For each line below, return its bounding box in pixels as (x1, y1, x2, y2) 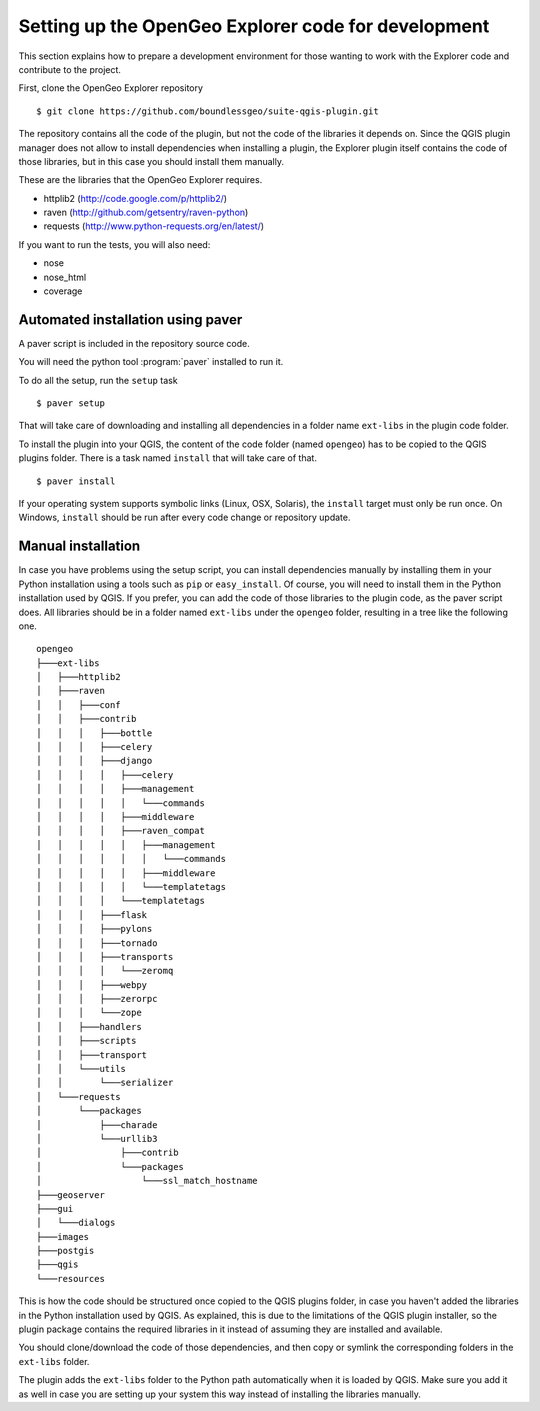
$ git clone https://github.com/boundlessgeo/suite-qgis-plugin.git (36, 105, 379, 117)
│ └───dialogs (36, 1217, 116, 1229)
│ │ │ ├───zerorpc (36, 993, 158, 1005)
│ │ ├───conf (36, 699, 121, 710)
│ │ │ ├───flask (36, 909, 148, 920)
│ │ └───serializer (36, 1077, 174, 1089)
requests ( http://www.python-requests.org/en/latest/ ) (43, 220, 265, 232)
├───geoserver (36, 1189, 105, 1200)
